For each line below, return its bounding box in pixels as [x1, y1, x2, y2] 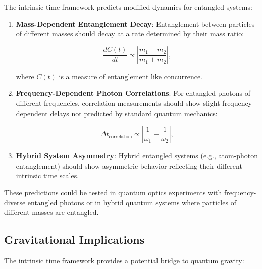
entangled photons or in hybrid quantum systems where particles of [27, 197, 236, 207]
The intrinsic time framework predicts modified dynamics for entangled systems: [4, 2, 252, 12]
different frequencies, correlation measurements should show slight [16, 97, 220, 108]
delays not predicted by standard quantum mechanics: [50, 107, 218, 118]
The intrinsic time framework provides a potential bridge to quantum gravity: [4, 255, 244, 265]
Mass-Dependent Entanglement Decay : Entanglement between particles [16, 18, 255, 29]
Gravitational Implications [4, 232, 145, 247]
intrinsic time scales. [16, 170, 79, 181]
